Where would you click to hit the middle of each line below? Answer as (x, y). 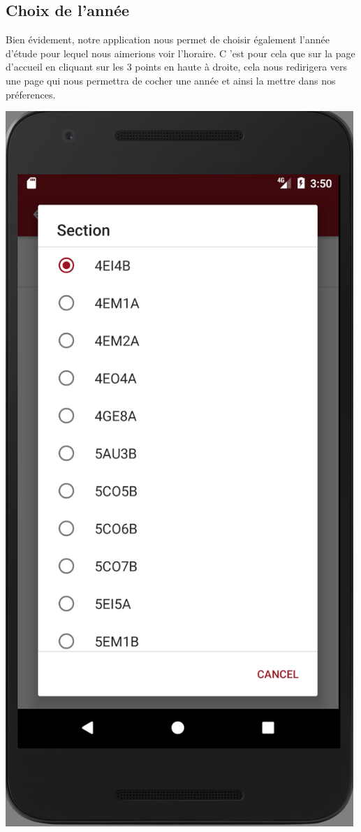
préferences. (31, 94)
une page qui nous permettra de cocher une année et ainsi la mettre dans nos (171, 80)
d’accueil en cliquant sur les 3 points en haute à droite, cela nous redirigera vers (177, 67)
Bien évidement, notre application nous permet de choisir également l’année (168, 39)
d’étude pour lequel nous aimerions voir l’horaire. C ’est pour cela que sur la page (180, 53)
